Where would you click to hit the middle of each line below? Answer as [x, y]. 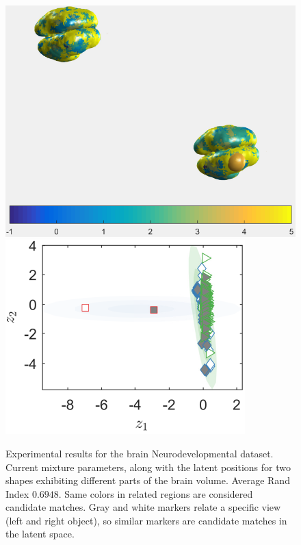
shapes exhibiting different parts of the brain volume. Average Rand [148, 480]
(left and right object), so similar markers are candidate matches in [146, 520]
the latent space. [40, 534]
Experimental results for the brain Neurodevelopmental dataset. [140, 453]
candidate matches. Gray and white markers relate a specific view [143, 507]
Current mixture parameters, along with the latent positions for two [148, 467]
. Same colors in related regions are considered [156, 493]
